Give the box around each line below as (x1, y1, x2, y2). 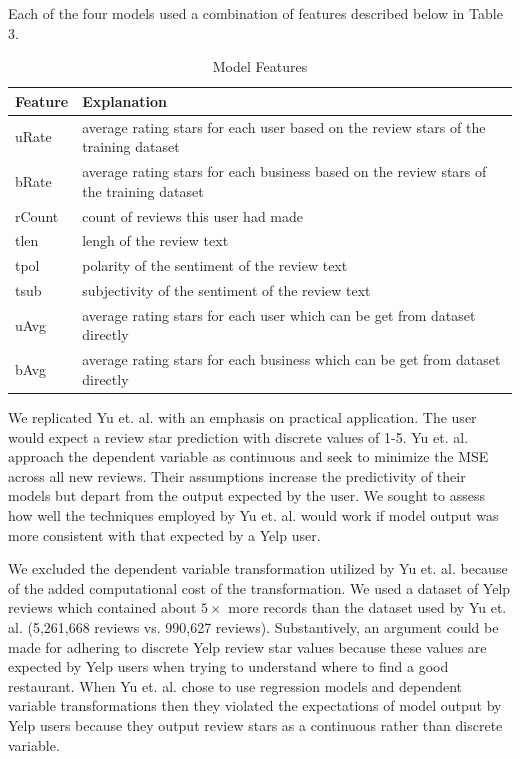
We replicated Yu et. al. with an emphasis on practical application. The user (8, 407, 477, 427)
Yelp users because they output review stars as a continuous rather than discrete (8, 714, 503, 735)
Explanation (82, 90, 168, 111)
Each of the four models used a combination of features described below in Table (8, 3, 503, 23)
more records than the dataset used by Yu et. (228, 597, 507, 618)
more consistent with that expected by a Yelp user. (8, 524, 321, 545)
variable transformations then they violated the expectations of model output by (8, 695, 502, 716)
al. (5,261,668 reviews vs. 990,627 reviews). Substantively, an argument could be (8, 616, 499, 637)
